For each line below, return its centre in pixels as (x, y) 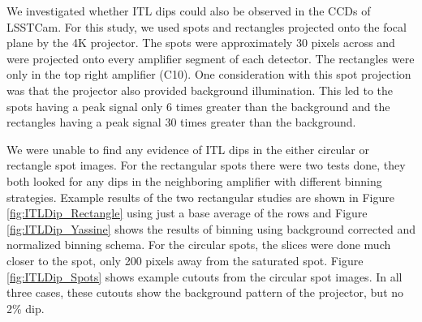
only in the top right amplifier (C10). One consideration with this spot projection (209, 74)
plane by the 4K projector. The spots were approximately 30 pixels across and (201, 43)
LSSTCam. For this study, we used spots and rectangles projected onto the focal (207, 26)
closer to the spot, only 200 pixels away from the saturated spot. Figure (185, 260)
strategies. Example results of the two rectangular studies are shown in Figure (200, 197)
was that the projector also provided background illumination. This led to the (200, 90)
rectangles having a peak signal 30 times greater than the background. (181, 122)
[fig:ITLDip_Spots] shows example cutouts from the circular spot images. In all (205, 276)
